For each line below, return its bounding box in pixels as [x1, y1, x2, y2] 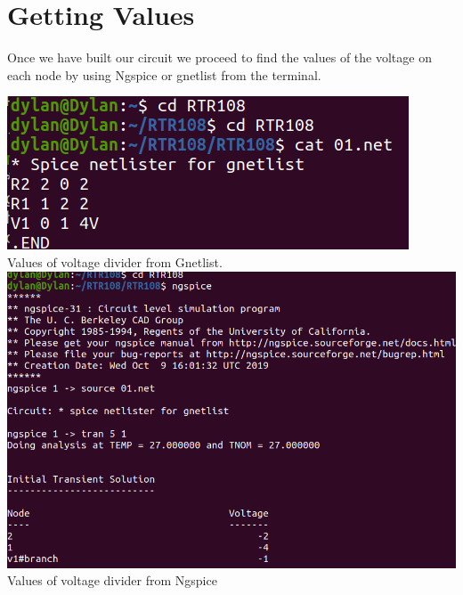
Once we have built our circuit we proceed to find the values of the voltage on [7, 48, 432, 67]
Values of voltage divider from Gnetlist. [7, 252, 223, 271]
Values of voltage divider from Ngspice [7, 571, 217, 590]
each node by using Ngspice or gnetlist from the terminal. [7, 65, 321, 84]
